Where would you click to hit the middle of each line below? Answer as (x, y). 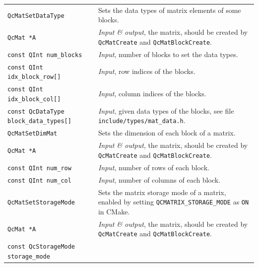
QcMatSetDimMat (32, 134)
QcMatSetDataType (36, 16)
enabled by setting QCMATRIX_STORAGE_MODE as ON (173, 202)
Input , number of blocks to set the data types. (168, 54)
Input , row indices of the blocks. (147, 71)
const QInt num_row (39, 168)
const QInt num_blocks (45, 55)
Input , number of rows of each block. (154, 167)
